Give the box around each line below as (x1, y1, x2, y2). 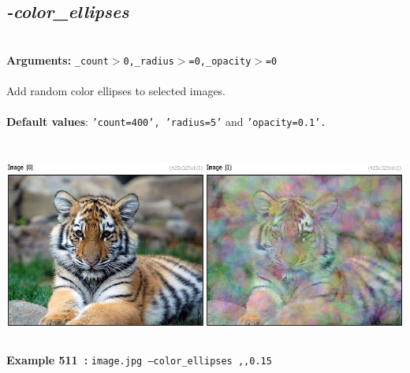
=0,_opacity (188, 55, 252, 67)
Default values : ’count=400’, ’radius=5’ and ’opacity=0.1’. (6, 113, 326, 130)
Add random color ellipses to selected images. (6, 83, 226, 99)
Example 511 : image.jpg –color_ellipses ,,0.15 (6, 352, 272, 368)
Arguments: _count (6, 51, 109, 68)
